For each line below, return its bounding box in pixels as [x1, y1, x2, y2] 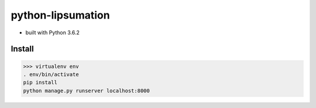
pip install [23, 79, 58, 86]
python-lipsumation [11, 9, 111, 21]
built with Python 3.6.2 [25, 29, 80, 36]
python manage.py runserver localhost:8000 [23, 87, 150, 94]
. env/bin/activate [23, 71, 79, 78]
